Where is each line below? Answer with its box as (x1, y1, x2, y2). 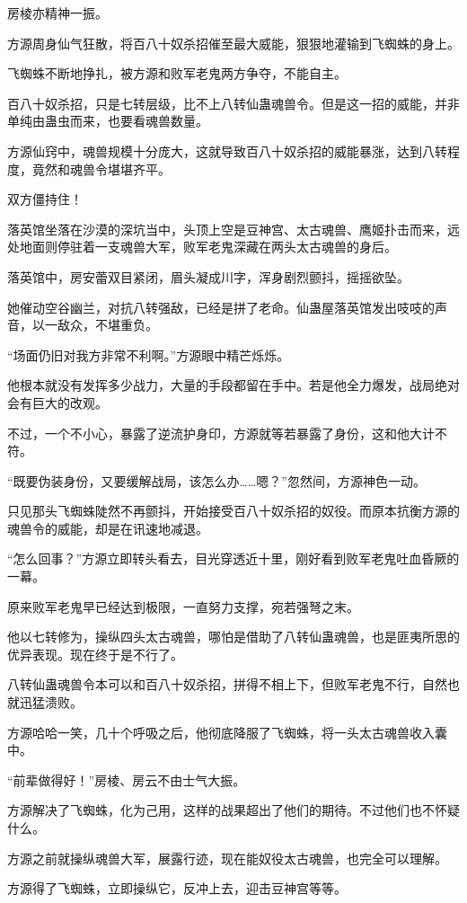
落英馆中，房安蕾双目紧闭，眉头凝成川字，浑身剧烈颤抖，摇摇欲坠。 (7, 267, 410, 286)
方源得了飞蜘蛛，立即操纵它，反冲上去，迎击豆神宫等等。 (7, 879, 347, 898)
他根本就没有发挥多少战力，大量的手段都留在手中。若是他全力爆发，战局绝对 (7, 376, 460, 394)
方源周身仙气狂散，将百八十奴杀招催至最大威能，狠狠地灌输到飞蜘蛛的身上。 (7, 33, 460, 52)
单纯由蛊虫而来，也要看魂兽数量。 (7, 111, 208, 130)
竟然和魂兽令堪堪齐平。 (31, 159, 171, 178)
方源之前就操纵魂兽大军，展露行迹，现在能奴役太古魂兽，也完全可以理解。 (7, 848, 447, 867)
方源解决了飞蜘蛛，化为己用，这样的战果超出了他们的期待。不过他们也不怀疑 (7, 801, 460, 819)
